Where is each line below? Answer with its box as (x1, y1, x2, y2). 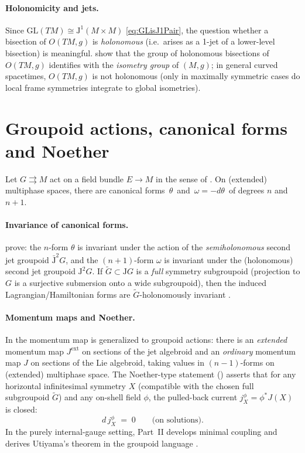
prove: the (5, 241, 42, 253)
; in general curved (211, 58, 278, 70)
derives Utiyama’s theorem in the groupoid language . (5, 437, 198, 449)
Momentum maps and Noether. (5, 311, 135, 323)
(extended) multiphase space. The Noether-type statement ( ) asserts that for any (5, 367, 296, 380)
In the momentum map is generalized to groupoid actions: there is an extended (5, 333, 287, 346)
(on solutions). (152, 416, 204, 425)
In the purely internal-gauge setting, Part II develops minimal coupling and (5, 425, 277, 438)
